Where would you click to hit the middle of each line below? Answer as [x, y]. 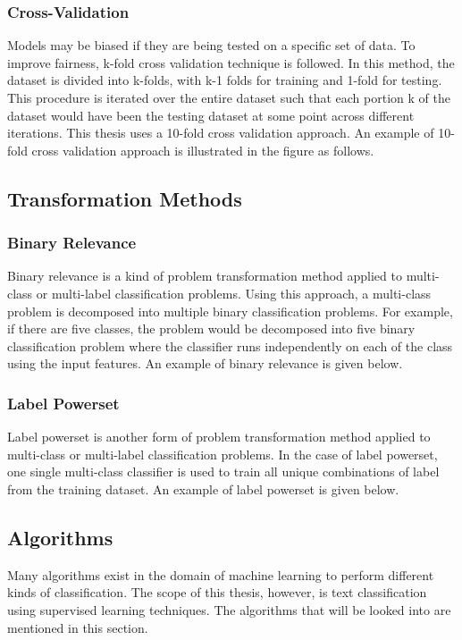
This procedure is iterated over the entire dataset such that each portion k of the [229, 97]
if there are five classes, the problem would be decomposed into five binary [211, 328]
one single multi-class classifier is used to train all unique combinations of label [223, 472]
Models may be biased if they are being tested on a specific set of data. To [211, 45]
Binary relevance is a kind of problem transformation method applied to [205, 276]
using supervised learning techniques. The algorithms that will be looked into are [229, 609]
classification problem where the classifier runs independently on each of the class [230, 345]
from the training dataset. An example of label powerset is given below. [203, 488]
